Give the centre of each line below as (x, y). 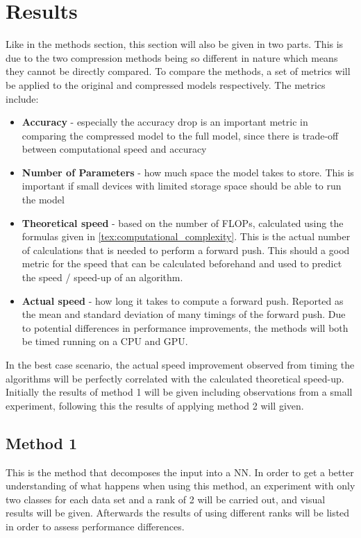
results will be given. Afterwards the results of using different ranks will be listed (178, 513)
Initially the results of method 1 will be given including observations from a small (179, 392)
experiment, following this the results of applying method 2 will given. (155, 405)
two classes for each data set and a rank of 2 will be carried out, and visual (166, 499)
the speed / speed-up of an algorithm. (102, 277)
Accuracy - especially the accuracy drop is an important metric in (165, 122)
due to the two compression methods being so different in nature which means (172, 57)
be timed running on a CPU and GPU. (105, 341)
